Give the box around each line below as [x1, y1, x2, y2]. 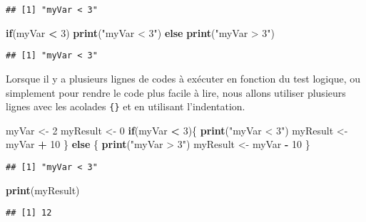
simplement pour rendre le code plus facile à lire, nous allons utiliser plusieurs [6, 85, 346, 100]
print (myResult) [6, 182, 80, 197]
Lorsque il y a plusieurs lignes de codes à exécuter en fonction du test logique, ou [6, 70, 360, 85]
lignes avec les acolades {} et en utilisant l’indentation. [6, 99, 245, 114]
